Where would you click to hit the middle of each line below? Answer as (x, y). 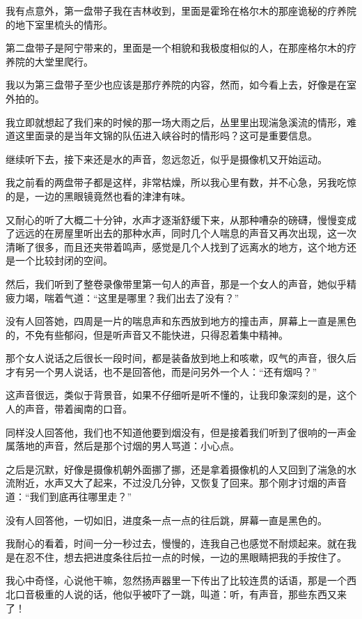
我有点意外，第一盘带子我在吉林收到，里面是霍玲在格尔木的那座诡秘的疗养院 (181, 10)
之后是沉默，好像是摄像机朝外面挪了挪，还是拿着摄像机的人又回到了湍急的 (176, 469)
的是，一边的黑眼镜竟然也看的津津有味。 (98, 196)
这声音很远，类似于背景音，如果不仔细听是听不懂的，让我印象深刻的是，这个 (181, 395)
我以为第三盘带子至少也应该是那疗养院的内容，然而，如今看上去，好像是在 (176, 85)
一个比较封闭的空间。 (64, 260)
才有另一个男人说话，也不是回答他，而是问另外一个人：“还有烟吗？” (162, 371)
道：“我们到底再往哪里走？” (69, 497)
